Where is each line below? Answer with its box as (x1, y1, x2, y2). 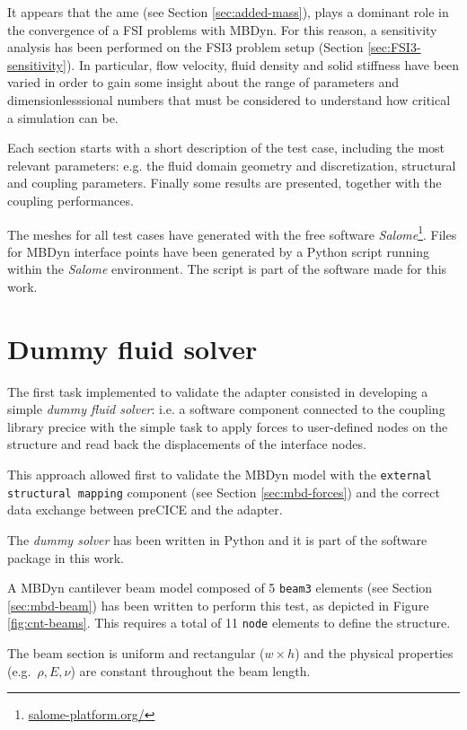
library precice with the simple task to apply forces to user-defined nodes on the (7, 417, 448, 435)
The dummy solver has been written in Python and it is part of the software (7, 530, 427, 549)
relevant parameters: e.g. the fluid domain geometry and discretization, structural (7, 155, 456, 174)
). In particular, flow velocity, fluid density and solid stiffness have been (66, 55, 460, 74)
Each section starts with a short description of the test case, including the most (7, 138, 445, 157)
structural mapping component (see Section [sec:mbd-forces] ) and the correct (7, 482, 440, 501)
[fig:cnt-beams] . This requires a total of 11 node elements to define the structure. (7, 613, 451, 632)
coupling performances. (7, 190, 134, 209)
